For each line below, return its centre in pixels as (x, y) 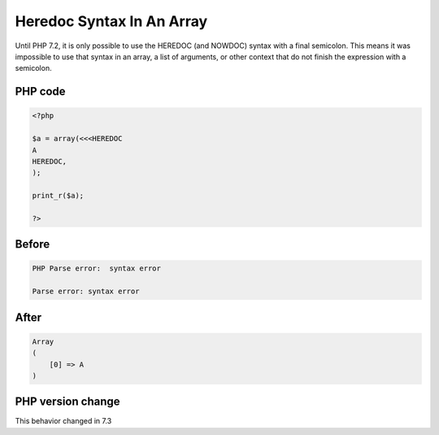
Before (33, 244)
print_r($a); (58, 196)
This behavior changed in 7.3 (63, 421)
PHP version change (68, 402)
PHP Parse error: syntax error (97, 268)
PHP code (40, 92)
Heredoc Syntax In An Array (111, 21)
